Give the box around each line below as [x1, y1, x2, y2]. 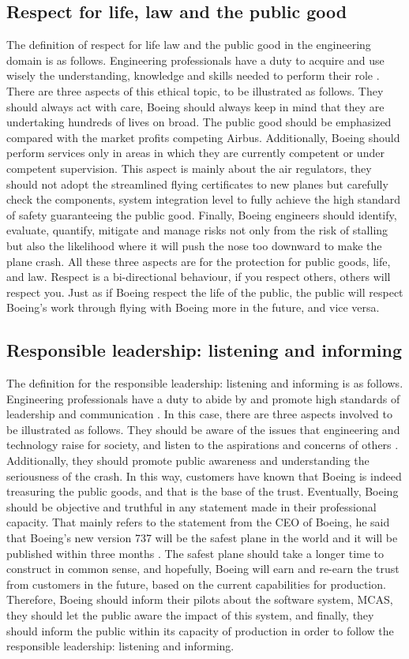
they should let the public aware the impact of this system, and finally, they [6, 607, 374, 623]
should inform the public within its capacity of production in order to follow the [6, 622, 394, 638]
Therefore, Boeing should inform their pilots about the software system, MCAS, [6, 591, 393, 608]
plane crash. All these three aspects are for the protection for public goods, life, [6, 253, 391, 269]
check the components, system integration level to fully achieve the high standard [6, 191, 400, 208]
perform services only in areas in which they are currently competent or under [6, 144, 385, 161]
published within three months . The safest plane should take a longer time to [6, 545, 385, 561]
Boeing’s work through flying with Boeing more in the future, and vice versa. [6, 299, 380, 316]
